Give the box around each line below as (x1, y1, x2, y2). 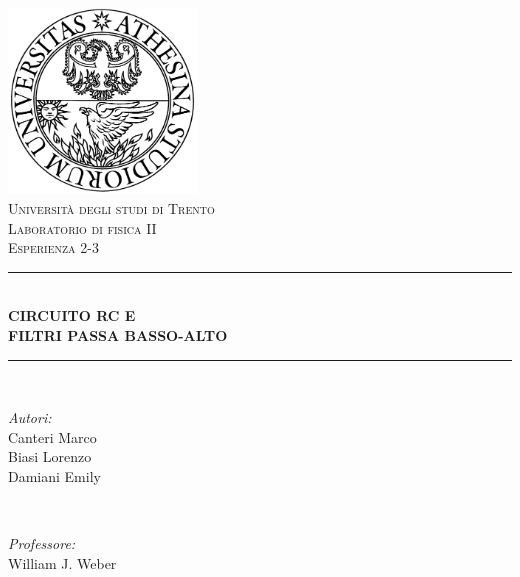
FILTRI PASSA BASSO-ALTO (8, 324, 228, 345)
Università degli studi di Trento (8, 197, 215, 218)
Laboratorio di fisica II (8, 217, 157, 238)
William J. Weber (8, 552, 117, 573)
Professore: (8, 533, 76, 554)
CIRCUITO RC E (8, 305, 136, 326)
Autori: (8, 407, 52, 428)
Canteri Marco (8, 426, 97, 447)
